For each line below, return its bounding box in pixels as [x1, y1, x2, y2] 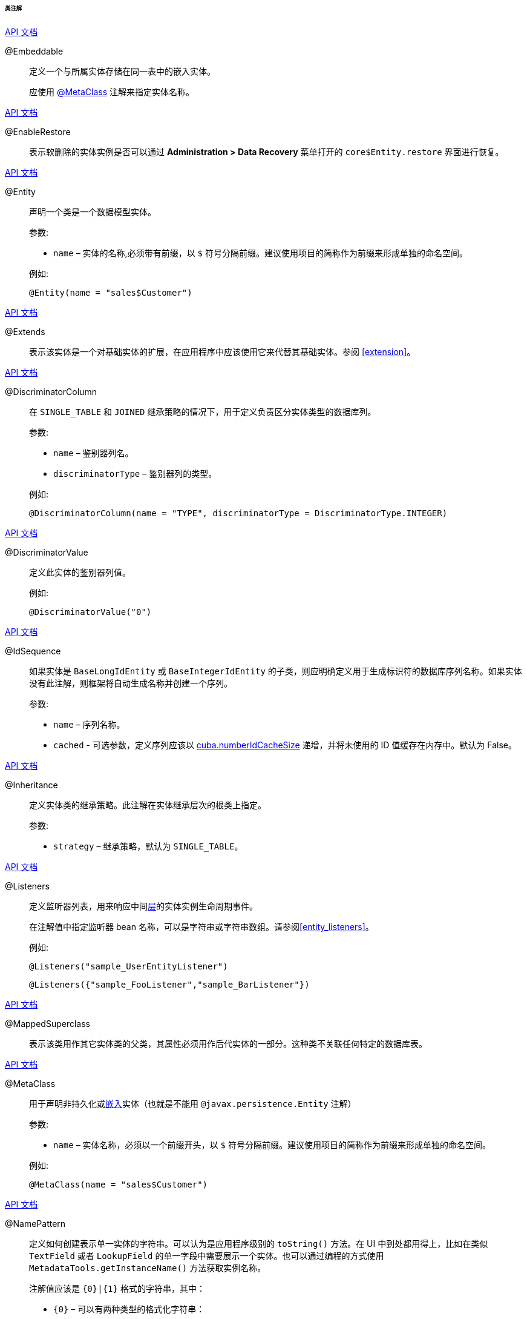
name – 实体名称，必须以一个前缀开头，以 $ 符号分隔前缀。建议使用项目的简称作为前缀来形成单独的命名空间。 [53, 1139, 491, 1150]
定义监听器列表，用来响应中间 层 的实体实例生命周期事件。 [29, 900, 258, 911]
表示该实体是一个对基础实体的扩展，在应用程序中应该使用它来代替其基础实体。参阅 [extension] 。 [29, 346, 416, 357]
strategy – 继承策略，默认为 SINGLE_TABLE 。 [53, 840, 243, 851]
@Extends [5, 326, 45, 337]
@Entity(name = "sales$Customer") [29, 287, 192, 297]
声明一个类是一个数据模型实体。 [29, 206, 156, 217]
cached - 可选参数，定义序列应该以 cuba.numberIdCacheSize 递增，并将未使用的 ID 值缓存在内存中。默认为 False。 [53, 739, 517, 750]
